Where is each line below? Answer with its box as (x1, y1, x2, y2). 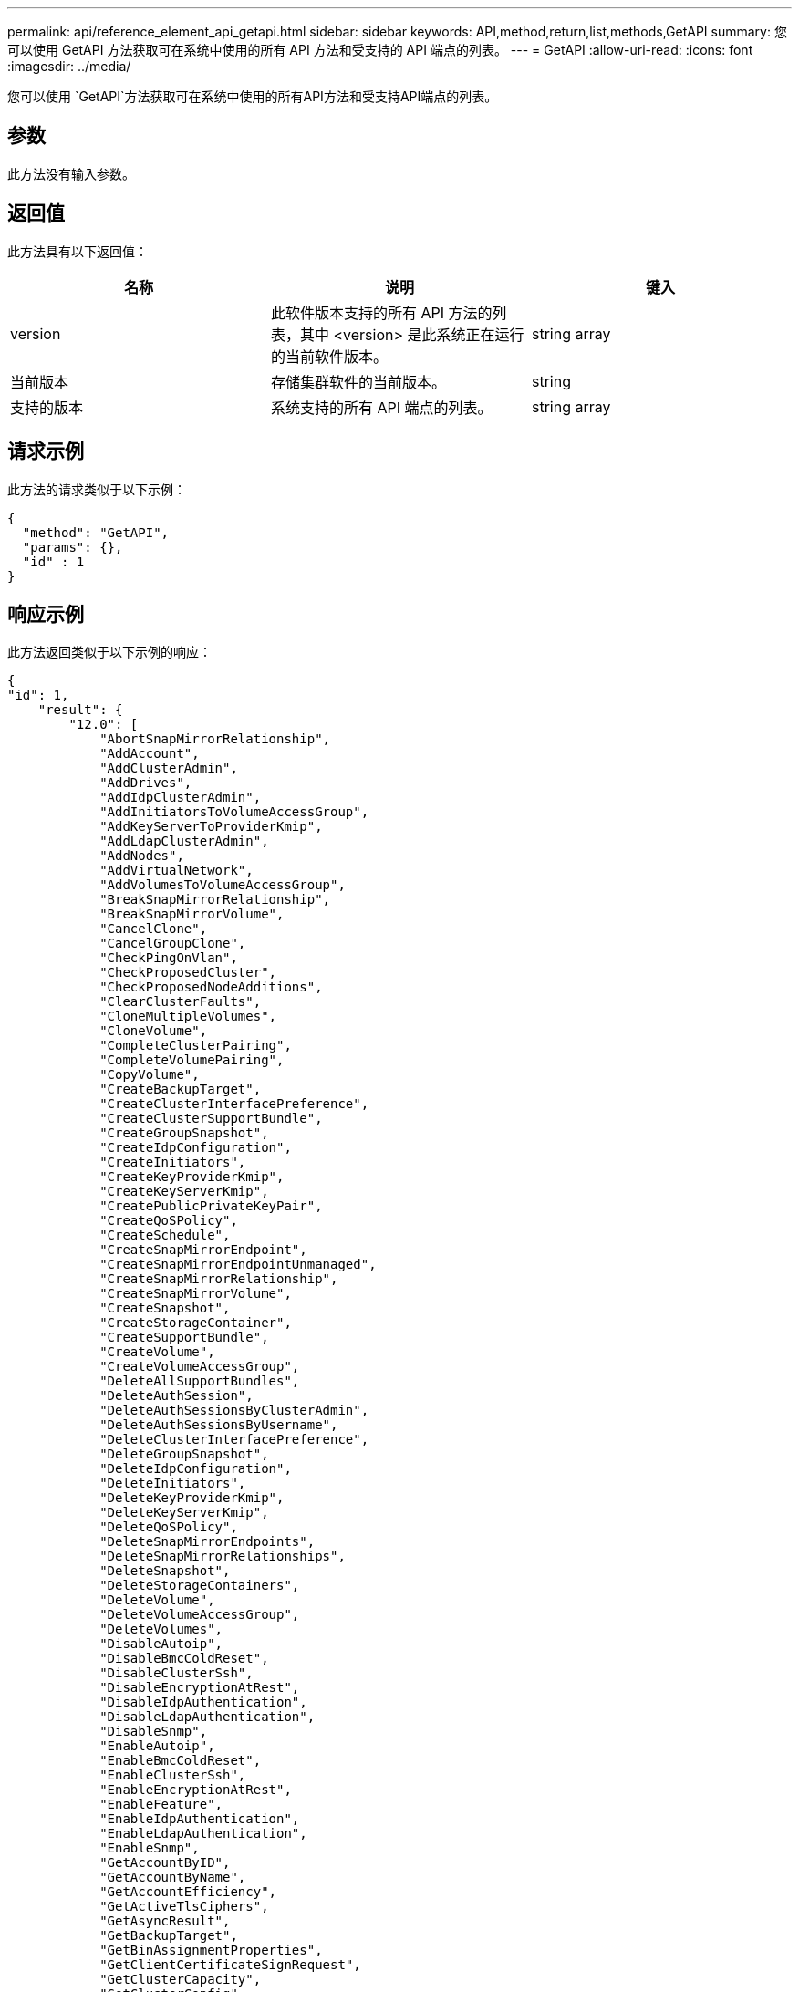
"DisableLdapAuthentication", (99, 1709, 316, 1725)
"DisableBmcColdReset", (99, 1651, 269, 1666)
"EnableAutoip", (99, 1738, 215, 1754)
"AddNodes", (99, 848, 184, 864)
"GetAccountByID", (99, 1855, 231, 1871)
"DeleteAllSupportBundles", (99, 1374, 300, 1389)
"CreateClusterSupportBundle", (99, 1111, 323, 1126)
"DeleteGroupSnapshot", (99, 1447, 269, 1462)
